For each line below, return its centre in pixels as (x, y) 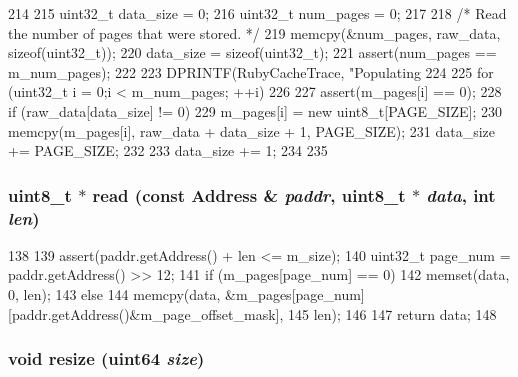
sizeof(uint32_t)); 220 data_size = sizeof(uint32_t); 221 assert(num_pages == (252, 52)
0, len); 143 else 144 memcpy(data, (114, 294)
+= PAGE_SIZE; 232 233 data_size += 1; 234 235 (168, 150)
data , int (461, 194)
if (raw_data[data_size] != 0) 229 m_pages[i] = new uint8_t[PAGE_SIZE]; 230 (255, 110)
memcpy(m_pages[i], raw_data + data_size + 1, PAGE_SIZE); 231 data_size (252, 130)
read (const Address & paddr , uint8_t (249, 194)
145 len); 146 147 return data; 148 (392, 313)
